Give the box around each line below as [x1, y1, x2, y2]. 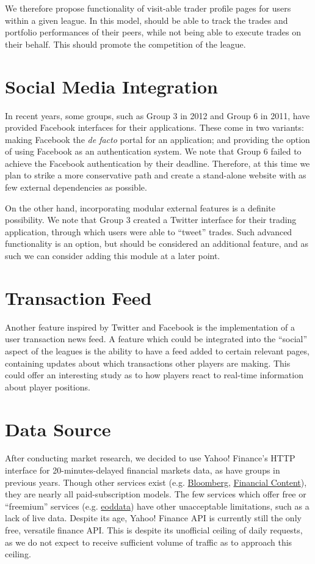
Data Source [5, 416, 111, 441]
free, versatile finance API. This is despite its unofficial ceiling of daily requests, [5, 524, 303, 536]
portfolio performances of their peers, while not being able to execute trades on [5, 26, 302, 38]
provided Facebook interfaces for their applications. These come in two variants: [5, 121, 304, 134]
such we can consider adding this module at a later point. [5, 249, 220, 262]
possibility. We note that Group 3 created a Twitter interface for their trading [5, 213, 297, 226]
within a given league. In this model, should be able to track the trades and [5, 13, 288, 26]
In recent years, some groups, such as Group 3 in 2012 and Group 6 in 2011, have [5, 109, 310, 122]
